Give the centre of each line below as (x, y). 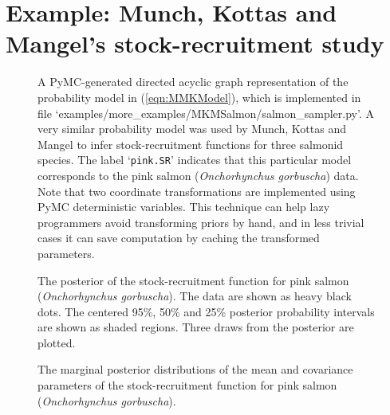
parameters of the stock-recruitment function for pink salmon (187, 385)
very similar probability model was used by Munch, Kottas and (192, 129)
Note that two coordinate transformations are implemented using (197, 191)
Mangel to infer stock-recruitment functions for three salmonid (191, 144)
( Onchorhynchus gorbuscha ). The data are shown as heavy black (195, 296)
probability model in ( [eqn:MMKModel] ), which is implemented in (199, 97)
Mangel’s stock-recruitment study (195, 43)
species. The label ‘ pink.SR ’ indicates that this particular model (195, 160)
